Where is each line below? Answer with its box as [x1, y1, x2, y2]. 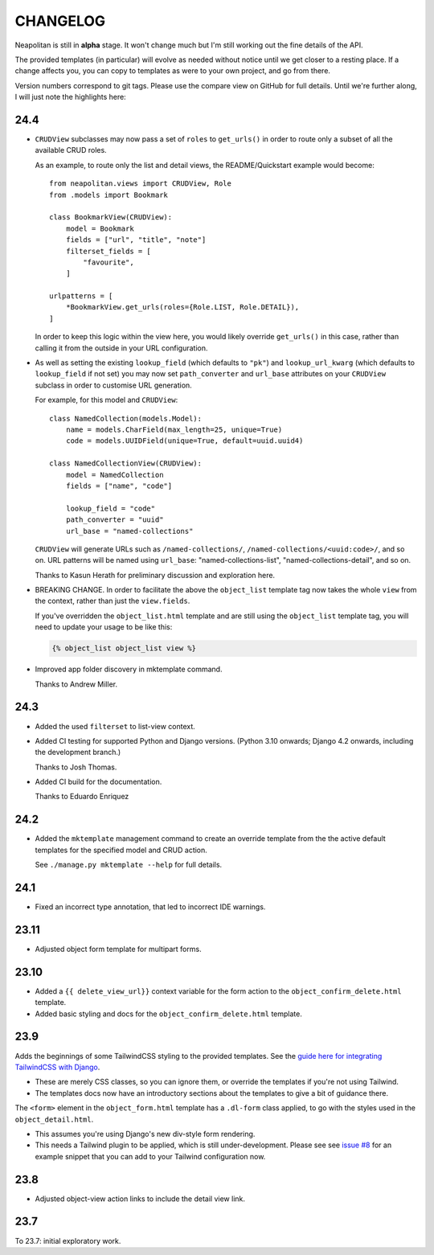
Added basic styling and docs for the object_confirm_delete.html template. [35, 1009, 303, 1019]
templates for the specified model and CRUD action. [35, 845, 208, 855]
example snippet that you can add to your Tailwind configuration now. [35, 1151, 266, 1161]
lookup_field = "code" [65, 503, 156, 513]
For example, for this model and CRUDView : [35, 395, 178, 405]
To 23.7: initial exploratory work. [14, 1236, 121, 1245]
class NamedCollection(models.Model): [49, 414, 203, 423]
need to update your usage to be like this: [35, 622, 173, 632]
